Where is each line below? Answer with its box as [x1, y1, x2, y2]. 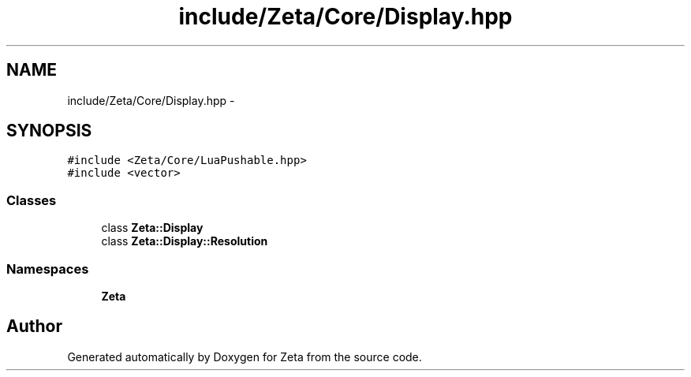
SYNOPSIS [6, 121, 92, 141]
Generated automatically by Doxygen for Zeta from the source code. [67, 349, 422, 364]
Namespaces [6, 260, 89, 277]
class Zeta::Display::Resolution [101, 234, 268, 248]
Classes [6, 192, 57, 208]
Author [6, 316, 62, 337]
